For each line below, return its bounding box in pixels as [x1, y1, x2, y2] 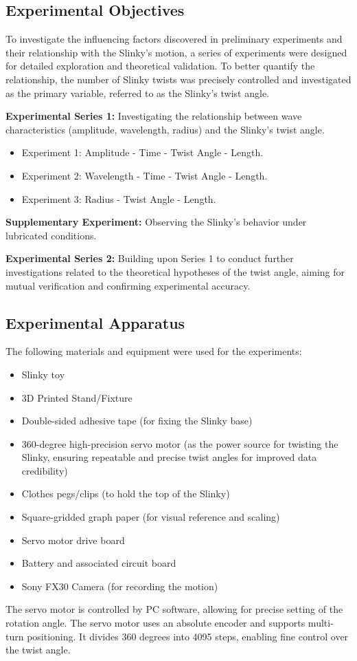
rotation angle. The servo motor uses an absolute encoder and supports [5, 616, 306, 630]
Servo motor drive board [21, 532, 125, 547]
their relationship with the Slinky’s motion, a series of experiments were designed [5, 45, 347, 59]
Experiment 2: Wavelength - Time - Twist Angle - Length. [21, 168, 268, 182]
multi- [308, 616, 334, 630]
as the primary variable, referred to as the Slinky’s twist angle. [5, 85, 269, 100]
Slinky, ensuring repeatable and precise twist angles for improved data [21, 450, 317, 464]
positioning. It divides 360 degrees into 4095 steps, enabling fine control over [27, 629, 349, 643]
